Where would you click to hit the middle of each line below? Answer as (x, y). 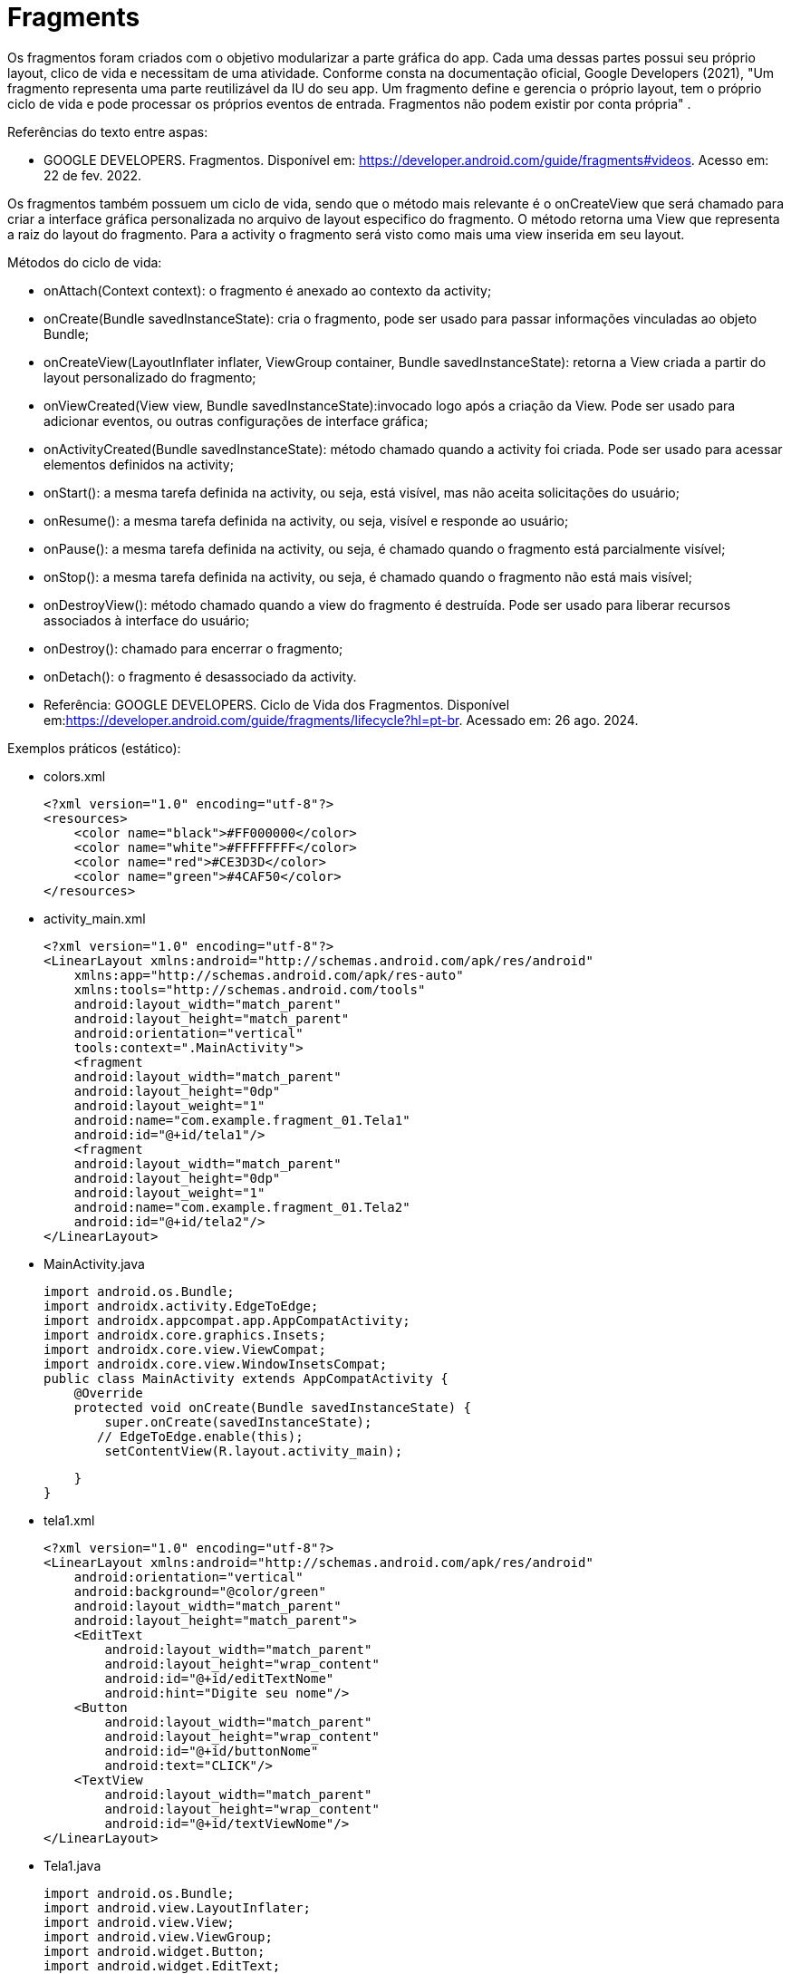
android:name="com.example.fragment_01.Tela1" (242, 1120)
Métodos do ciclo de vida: (85, 262)
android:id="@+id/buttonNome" (212, 1751)
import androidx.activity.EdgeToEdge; (181, 1306)
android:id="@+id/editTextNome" (219, 1678)
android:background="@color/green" (200, 1591)
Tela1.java (72, 1865)
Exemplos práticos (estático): (94, 748)
